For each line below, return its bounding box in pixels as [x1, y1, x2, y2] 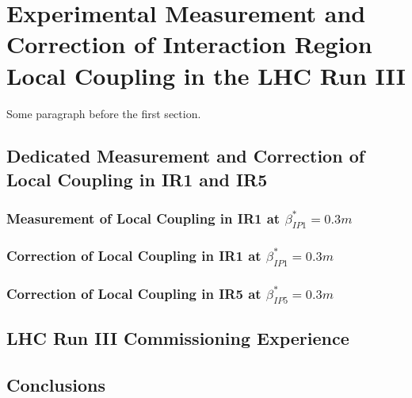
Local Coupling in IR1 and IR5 [6, 166, 268, 191]
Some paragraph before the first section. [6, 105, 201, 121]
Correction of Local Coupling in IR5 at [6, 283, 261, 303]
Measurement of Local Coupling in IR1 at [6, 209, 280, 228]
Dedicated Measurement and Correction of [6, 144, 365, 168]
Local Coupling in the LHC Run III [6, 59, 406, 91]
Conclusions [6, 373, 106, 396]
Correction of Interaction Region [6, 28, 372, 60]
